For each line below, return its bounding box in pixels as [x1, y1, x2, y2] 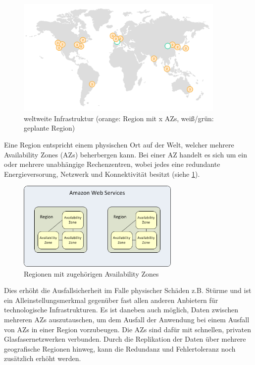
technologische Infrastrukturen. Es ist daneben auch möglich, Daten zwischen [4, 304, 239, 315]
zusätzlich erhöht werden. [4, 353, 81, 364]
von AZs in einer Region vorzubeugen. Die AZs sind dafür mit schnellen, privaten [4, 324, 252, 334]
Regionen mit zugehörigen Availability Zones [24, 268, 159, 279]
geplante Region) [24, 123, 75, 133]
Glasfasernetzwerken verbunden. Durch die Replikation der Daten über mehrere [4, 334, 246, 344]
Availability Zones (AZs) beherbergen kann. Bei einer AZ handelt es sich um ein [4, 149, 247, 159]
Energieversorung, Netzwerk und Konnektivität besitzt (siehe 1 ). [4, 168, 200, 179]
